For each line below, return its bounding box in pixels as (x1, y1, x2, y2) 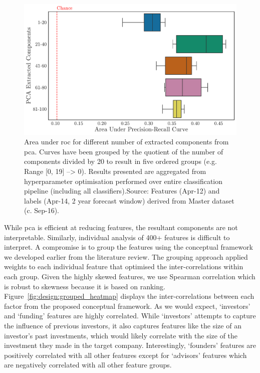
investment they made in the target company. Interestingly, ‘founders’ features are (4, 340, 256, 350)
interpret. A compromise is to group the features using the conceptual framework (4, 242, 253, 252)
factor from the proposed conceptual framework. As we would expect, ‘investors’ (4, 300, 250, 311)
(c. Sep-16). (24, 205, 59, 216)
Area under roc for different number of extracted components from (24, 136, 229, 147)
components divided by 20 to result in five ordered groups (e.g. (24, 156, 217, 166)
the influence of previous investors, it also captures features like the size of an (4, 320, 241, 330)
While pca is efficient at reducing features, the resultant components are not (4, 222, 238, 233)
